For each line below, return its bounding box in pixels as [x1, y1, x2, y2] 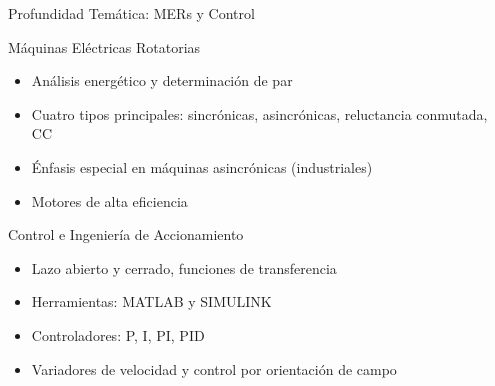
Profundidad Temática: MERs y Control [8, 3, 255, 23]
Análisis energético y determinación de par [31, 70, 293, 91]
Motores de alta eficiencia [31, 190, 188, 211]
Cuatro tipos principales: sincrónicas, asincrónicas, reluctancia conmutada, [31, 103, 488, 124]
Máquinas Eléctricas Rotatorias [8, 36, 201, 57]
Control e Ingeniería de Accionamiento [8, 224, 244, 245]
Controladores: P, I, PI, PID [31, 324, 205, 345]
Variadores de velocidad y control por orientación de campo [31, 358, 397, 379]
